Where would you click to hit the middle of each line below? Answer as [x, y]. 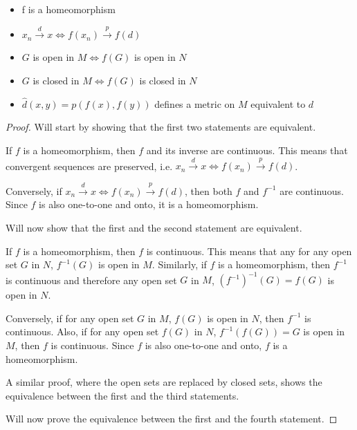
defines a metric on [195, 103]
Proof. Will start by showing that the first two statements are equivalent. [161, 127]
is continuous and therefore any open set [91, 280]
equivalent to [278, 103]
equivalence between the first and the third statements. [122, 395]
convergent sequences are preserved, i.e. [89, 166]
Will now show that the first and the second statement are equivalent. [154, 227]
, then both [209, 190]
